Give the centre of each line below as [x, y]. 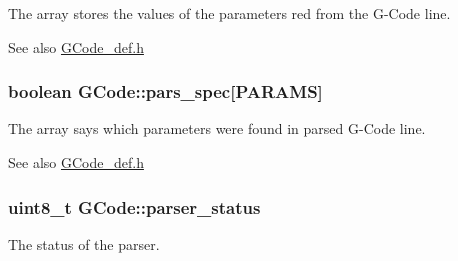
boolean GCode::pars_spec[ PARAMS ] [165, 91]
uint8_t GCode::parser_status [134, 206]
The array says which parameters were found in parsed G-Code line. [217, 128]
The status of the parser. [84, 243]
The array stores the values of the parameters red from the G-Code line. [229, 13]
